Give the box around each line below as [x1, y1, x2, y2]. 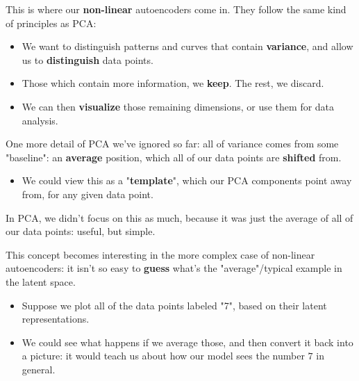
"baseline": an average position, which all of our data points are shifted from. [6, 149, 342, 164]
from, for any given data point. [22, 186, 153, 201]
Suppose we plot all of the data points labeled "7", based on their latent [22, 298, 327, 312]
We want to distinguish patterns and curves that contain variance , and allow [22, 39, 353, 54]
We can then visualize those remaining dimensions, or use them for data [22, 99, 335, 113]
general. [22, 362, 56, 376]
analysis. [22, 113, 58, 127]
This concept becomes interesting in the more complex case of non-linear [6, 247, 315, 261]
